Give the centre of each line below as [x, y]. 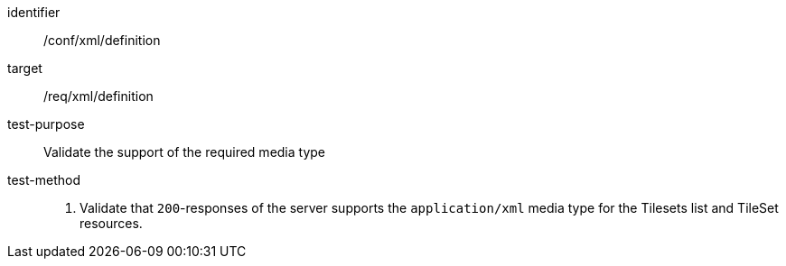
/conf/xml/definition [102, 40]
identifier [34, 12]
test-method [44, 180]
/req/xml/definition [98, 96]
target [25, 68]
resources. [111, 223]
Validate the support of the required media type [185, 152]
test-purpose [46, 124]
